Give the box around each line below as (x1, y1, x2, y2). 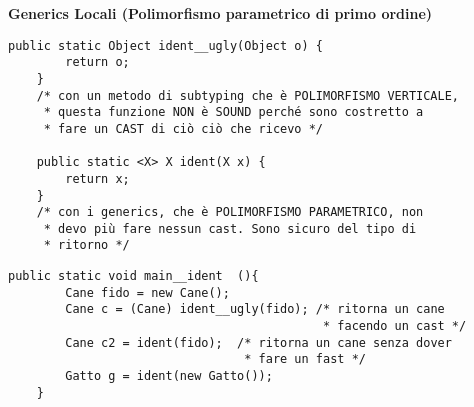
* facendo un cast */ (323, 319, 467, 334)
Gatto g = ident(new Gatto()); (65, 369, 273, 384)
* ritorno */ (43, 238, 130, 253)
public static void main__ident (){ (8, 269, 259, 284)
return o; (65, 55, 130, 70)
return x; (65, 171, 130, 186)
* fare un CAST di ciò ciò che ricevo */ (43, 121, 323, 136)
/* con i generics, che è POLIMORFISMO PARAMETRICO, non (36, 205, 424, 220)
